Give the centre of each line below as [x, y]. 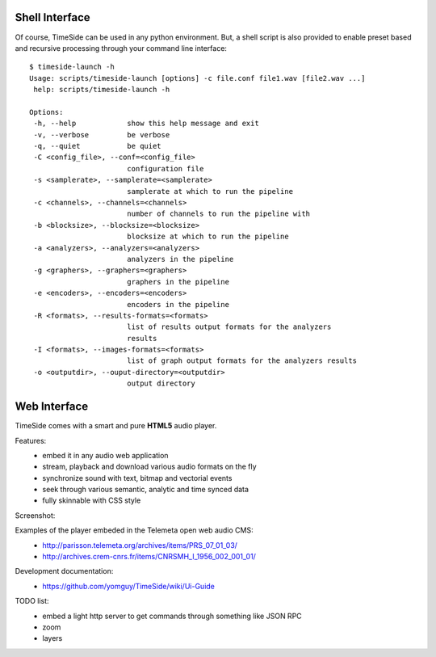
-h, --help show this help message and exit [147, 124]
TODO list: [32, 601]
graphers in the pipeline [178, 282]
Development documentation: [64, 571]
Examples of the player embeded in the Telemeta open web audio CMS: [134, 530]
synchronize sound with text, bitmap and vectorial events [137, 478]
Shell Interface [52, 17]
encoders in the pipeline [178, 304]
